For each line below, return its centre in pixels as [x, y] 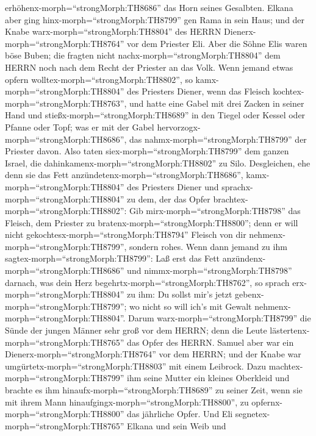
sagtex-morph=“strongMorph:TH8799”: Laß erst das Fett [113, 258]
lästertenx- [290, 330]
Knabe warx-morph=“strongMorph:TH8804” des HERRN [113, 31]
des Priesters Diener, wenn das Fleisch [199, 91]
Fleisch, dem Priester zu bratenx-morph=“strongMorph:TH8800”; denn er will [152, 222]
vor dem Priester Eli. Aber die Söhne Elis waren [217, 43]
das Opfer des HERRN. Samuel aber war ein [210, 342]
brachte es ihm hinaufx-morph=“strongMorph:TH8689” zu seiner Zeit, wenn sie [154, 390]
